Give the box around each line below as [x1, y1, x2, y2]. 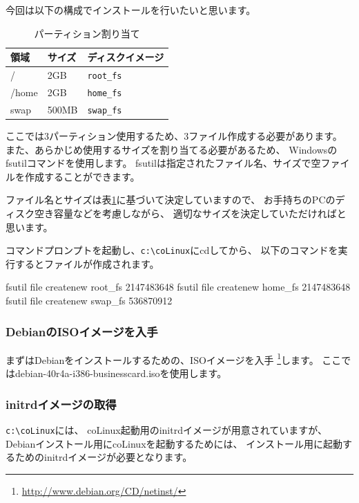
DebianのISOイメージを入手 [6, 322, 158, 340]
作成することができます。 [24, 169, 140, 183]
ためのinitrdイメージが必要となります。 [14, 450, 193, 464]
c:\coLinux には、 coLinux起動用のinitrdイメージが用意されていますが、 [6, 422, 327, 437]
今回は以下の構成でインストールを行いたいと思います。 [6, 3, 256, 17]
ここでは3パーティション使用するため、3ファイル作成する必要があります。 [6, 129, 342, 143]
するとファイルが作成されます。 [14, 256, 159, 271]
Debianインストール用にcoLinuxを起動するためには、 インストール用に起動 [6, 436, 342, 450]
